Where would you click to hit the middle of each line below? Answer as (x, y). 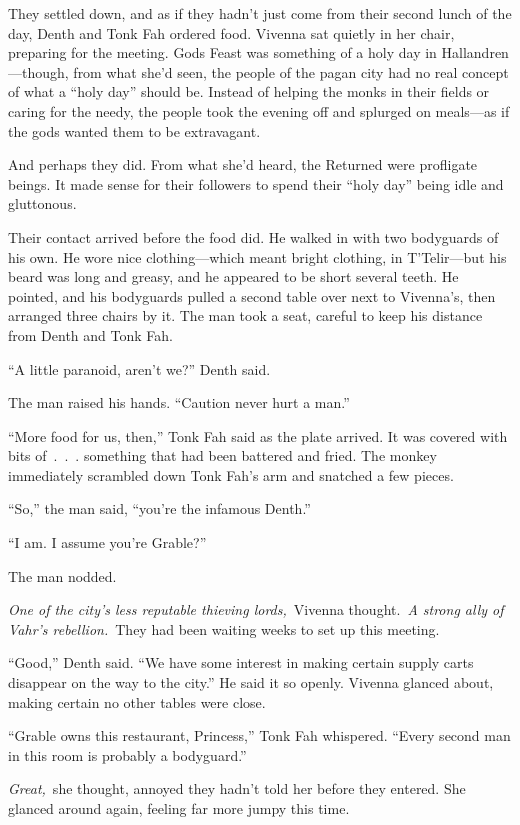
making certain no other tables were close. (137, 701)
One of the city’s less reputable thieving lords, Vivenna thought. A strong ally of (256, 609)
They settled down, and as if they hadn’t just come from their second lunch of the (260, 13)
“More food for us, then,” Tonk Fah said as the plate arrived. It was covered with (258, 435)
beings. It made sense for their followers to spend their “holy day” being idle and (256, 183)
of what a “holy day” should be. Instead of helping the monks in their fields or (249, 91)
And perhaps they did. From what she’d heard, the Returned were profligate (243, 164)
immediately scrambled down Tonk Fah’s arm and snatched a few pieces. (231, 474)
